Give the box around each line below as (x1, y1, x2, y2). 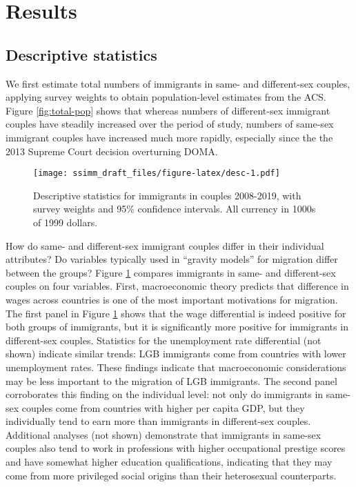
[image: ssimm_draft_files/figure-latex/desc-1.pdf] (33, 168, 280, 179)
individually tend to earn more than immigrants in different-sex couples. (6, 414, 311, 428)
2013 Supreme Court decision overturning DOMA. (6, 143, 218, 158)
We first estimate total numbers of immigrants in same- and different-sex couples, (6, 76, 350, 90)
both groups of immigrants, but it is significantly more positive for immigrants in (6, 319, 348, 334)
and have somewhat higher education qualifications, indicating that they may (6, 455, 333, 469)
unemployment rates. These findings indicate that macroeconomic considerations (6, 359, 346, 374)
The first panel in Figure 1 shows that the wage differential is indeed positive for (6, 306, 346, 320)
